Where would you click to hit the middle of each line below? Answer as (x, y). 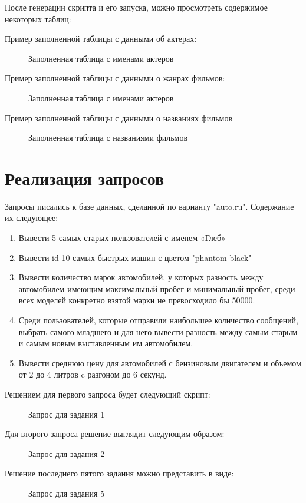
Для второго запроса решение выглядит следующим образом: (115, 434)
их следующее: (32, 218)
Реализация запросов (85, 178)
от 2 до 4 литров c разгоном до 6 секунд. (93, 374)
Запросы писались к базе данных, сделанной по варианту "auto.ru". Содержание (149, 206)
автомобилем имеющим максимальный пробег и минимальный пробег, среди (157, 288)
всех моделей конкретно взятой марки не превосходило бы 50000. (137, 300)
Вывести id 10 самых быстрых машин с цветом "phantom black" (135, 257)
